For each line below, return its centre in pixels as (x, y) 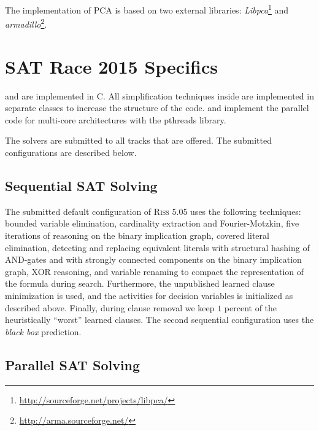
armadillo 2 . (26, 23)
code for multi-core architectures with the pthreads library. (116, 119)
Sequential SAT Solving (81, 185)
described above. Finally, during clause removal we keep (110, 307)
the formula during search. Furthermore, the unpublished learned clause (140, 283)
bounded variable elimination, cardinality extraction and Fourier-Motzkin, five (152, 223)
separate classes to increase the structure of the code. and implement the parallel (157, 108)
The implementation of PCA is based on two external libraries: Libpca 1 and (147, 9)
